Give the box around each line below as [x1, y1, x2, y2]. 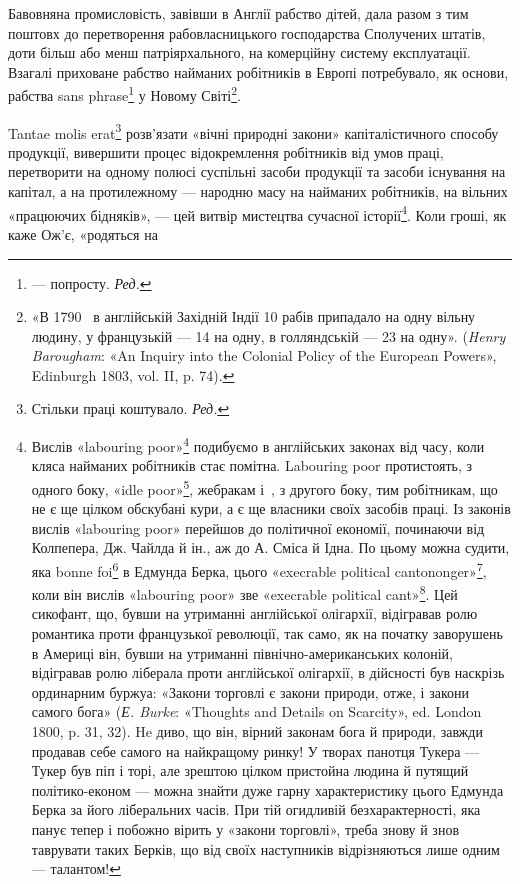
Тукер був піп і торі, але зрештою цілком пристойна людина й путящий [31, 760, 469, 781]
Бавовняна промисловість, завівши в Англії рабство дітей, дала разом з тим [8, 3, 469, 23]
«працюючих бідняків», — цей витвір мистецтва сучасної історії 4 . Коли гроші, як [8, 201, 507, 225]
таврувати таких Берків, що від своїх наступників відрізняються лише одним [31, 838, 500, 859]
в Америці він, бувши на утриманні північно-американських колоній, [31, 642, 453, 663]
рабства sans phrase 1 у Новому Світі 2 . [8, 82, 241, 106]
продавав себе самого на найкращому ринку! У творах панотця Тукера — [31, 740, 480, 761]
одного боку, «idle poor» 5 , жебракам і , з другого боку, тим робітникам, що [31, 475, 498, 499]
